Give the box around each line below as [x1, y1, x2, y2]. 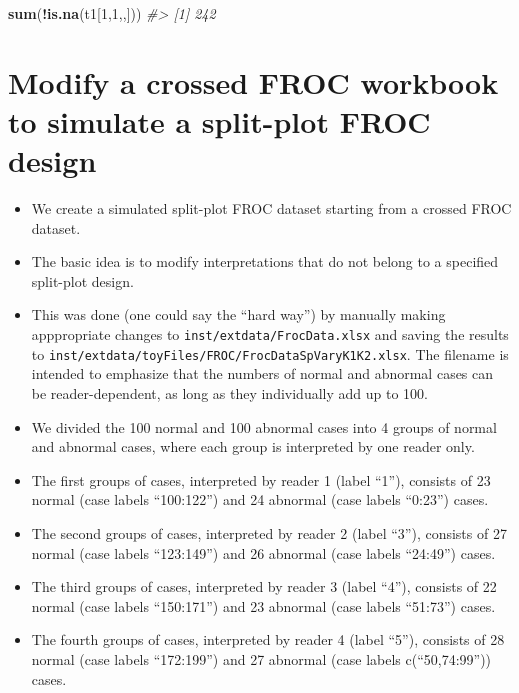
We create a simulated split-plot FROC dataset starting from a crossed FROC [31, 198, 512, 219]
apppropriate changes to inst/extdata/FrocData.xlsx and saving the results [31, 324, 509, 345]
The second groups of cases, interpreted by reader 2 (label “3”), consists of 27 [31, 522, 507, 543]
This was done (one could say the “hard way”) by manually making [31, 304, 446, 325]
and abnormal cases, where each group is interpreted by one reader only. [31, 436, 475, 457]
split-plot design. [31, 270, 134, 291]
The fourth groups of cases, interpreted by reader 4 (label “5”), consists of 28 [31, 629, 505, 650]
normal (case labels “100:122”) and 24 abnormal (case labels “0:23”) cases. [31, 489, 489, 510]
